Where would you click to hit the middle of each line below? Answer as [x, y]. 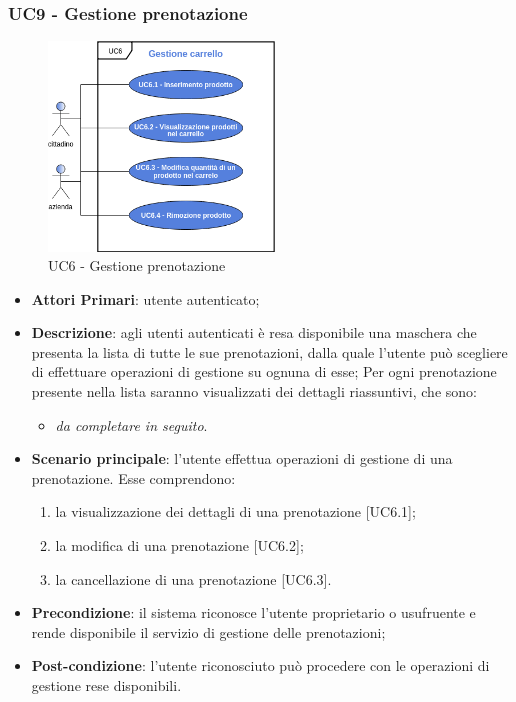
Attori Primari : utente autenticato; [145, 298]
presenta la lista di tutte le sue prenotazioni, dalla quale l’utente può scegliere [269, 351]
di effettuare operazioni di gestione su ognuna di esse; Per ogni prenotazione [264, 371]
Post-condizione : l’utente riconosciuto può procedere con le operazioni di [260, 665]
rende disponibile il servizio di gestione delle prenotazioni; [208, 631]
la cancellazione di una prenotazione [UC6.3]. [193, 578]
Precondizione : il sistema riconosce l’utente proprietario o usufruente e [253, 612]
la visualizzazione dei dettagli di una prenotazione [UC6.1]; [235, 511]
